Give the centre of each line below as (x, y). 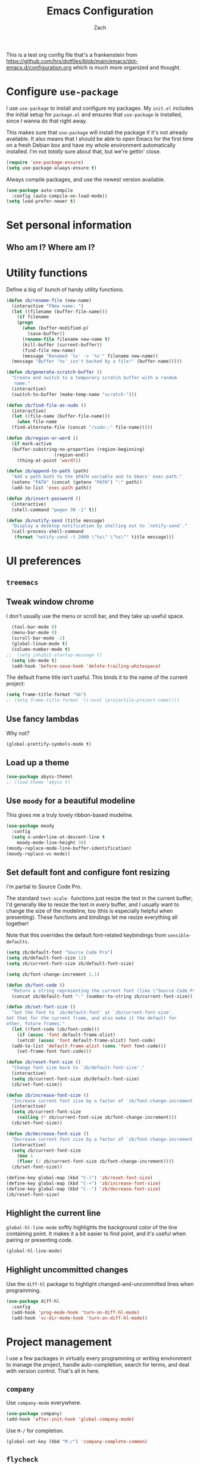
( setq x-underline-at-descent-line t (58, 837)
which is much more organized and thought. (127, 67)
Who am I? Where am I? (51, 247)
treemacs (22, 582)
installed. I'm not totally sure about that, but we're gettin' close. (84, 151)
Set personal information (69, 225)
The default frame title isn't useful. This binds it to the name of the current (97, 677)
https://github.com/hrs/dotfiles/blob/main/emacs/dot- (72, 61)
